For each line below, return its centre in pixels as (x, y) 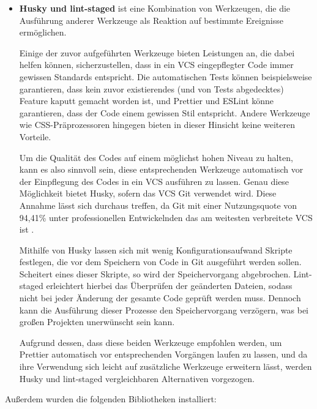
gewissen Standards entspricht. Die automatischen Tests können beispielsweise (166, 76)
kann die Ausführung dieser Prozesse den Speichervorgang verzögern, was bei (164, 310)
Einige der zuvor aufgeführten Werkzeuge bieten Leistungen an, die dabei (157, 52)
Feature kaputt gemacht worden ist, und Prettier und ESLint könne (147, 101)
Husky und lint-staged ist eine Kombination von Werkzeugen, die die (155, 8)
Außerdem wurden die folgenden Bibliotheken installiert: (111, 399)
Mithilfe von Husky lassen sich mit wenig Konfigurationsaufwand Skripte (156, 250)
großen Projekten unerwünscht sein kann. (97, 322)
